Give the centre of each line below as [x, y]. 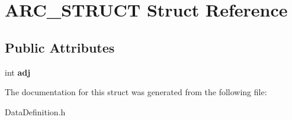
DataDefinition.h [35, 111]
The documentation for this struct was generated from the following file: [136, 92]
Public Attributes [60, 47]
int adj [18, 72]
